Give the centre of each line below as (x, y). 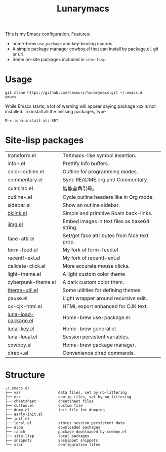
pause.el (18, 299)
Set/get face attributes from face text (105, 235)
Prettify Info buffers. (86, 163)
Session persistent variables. (96, 337)
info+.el (17, 163)
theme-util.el (23, 290)
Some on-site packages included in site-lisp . (60, 60)
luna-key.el (21, 329)
